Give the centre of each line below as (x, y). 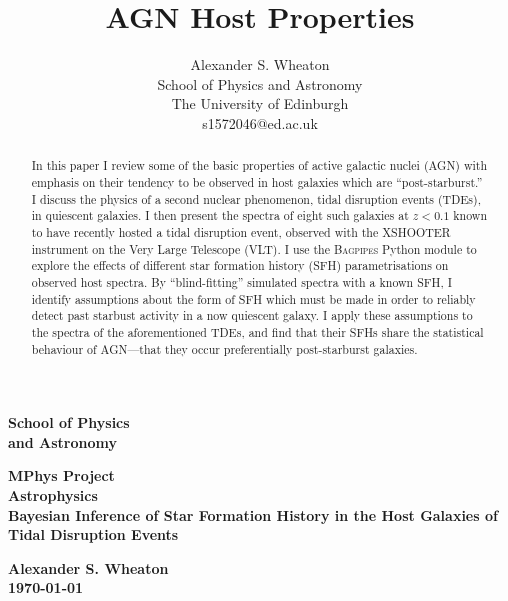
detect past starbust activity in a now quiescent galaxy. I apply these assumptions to (252, 315)
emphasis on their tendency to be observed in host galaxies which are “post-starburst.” (257, 181)
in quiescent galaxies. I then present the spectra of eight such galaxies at (220, 215)
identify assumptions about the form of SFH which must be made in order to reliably (253, 298)
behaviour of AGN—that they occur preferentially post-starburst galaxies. (224, 348)
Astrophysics (53, 494)
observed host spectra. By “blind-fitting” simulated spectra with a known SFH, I (242, 281)
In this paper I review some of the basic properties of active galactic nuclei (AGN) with (259, 165)
